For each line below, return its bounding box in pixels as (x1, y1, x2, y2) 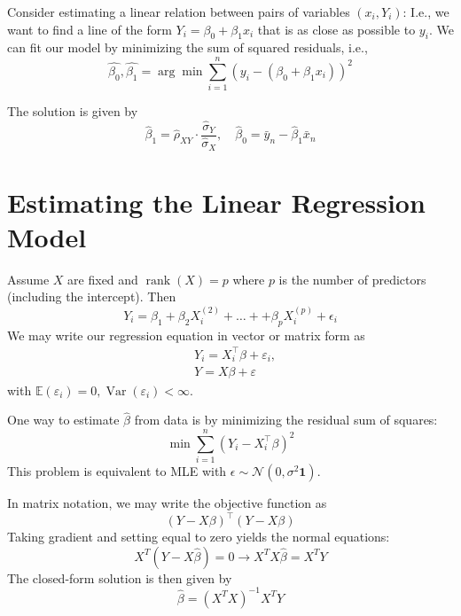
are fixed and (67, 269, 138, 288)
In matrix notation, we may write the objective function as (7, 494, 327, 512)
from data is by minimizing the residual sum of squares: (134, 410, 438, 429)
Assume (7, 269, 50, 288)
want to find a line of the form (7, 19, 172, 38)
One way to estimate (7, 410, 120, 429)
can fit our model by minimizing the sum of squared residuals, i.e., (7, 38, 368, 57)
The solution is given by (7, 102, 138, 121)
